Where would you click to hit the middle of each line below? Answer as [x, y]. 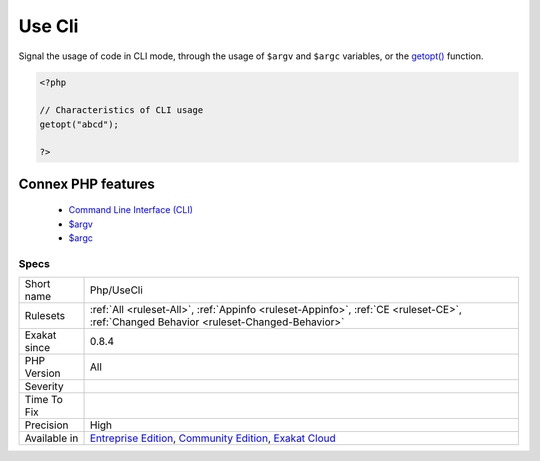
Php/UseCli [116, 290]
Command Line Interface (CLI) [131, 210]
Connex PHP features [86, 183]
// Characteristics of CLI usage [121, 110]
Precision [46, 425]
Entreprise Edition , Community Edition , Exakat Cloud [213, 438]
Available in [51, 438]
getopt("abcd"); [79, 124]
